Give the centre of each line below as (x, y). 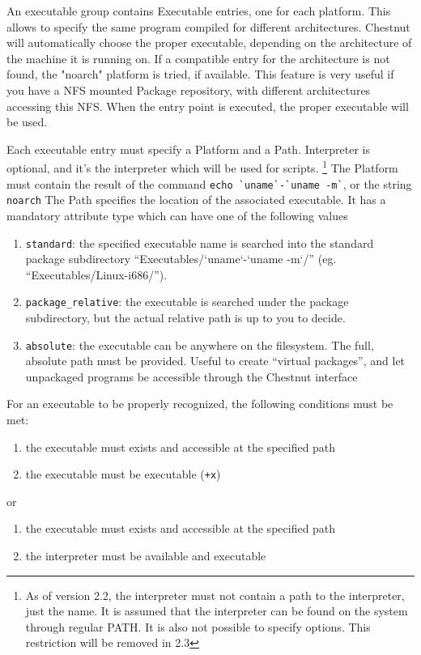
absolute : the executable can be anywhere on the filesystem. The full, (200, 345)
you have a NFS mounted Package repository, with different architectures (189, 89)
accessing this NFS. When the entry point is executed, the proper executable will (208, 106)
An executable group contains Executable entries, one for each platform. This (199, 11)
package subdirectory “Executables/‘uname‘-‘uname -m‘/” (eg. (181, 259)
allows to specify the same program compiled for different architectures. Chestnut (208, 26)
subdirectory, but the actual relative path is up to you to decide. (185, 317)
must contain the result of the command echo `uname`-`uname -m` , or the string (209, 183)
